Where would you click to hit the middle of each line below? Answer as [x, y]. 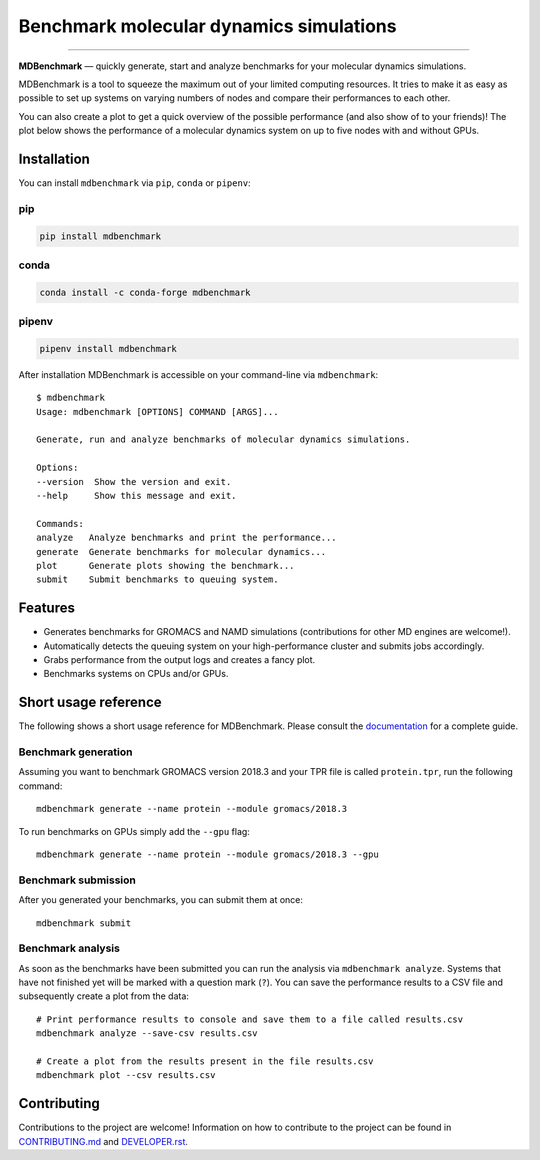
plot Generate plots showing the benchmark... [165, 565]
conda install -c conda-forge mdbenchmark [145, 292]
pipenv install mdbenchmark [108, 348]
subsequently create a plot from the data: [104, 996]
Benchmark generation [75, 752]
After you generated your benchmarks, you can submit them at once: [161, 900]
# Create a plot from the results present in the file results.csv [205, 1061]
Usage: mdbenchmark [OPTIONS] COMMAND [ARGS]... [157, 411]
